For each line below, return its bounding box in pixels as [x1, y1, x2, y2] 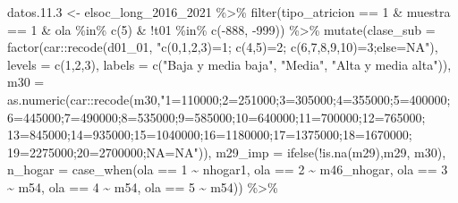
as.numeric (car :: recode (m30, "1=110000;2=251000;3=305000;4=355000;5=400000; [7, 89, 451, 108]
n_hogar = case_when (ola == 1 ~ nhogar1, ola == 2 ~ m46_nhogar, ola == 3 [7, 160, 448, 179]
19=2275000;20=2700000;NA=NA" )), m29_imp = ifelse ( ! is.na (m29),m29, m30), [7, 142, 446, 161]
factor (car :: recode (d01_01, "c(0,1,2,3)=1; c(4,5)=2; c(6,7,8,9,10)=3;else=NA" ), [7, 38, 438, 56]
